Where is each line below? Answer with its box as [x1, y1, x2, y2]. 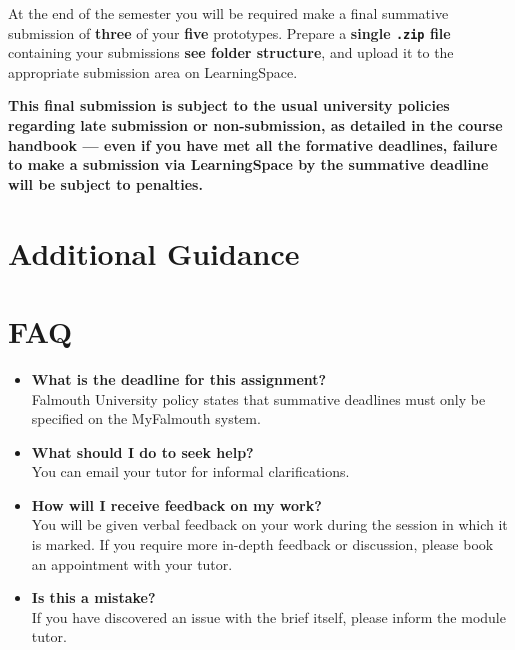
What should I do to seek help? [31, 441, 254, 462]
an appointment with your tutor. [31, 553, 233, 574]
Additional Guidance [8, 232, 300, 273]
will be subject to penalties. [8, 173, 203, 194]
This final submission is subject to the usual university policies [8, 95, 450, 116]
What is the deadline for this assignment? [31, 368, 327, 389]
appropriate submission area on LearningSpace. [8, 61, 298, 82]
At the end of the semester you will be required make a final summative [8, 3, 449, 23]
